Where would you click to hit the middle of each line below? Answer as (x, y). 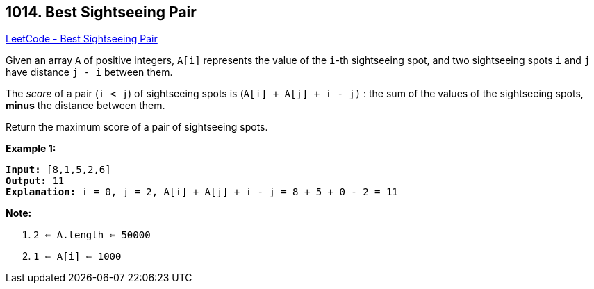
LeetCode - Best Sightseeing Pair (82, 39)
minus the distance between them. (85, 106)
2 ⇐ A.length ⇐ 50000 (92, 235)
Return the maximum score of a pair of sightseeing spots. (137, 127)
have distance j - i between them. (89, 72)
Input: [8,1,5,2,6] (58, 170)
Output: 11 (35, 181)
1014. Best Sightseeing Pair (101, 12)
